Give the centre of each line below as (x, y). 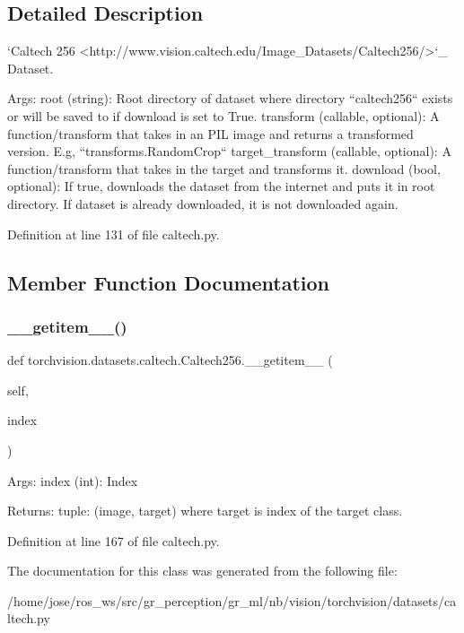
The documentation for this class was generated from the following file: (202, 571)
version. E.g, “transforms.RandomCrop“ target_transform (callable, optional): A (229, 151)
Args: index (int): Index (73, 480)
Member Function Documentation (169, 282)
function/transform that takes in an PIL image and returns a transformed (210, 133)
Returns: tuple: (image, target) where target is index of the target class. (205, 511)
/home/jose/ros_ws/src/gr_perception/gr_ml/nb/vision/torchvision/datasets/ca (232, 600)
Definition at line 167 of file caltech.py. (114, 540)
